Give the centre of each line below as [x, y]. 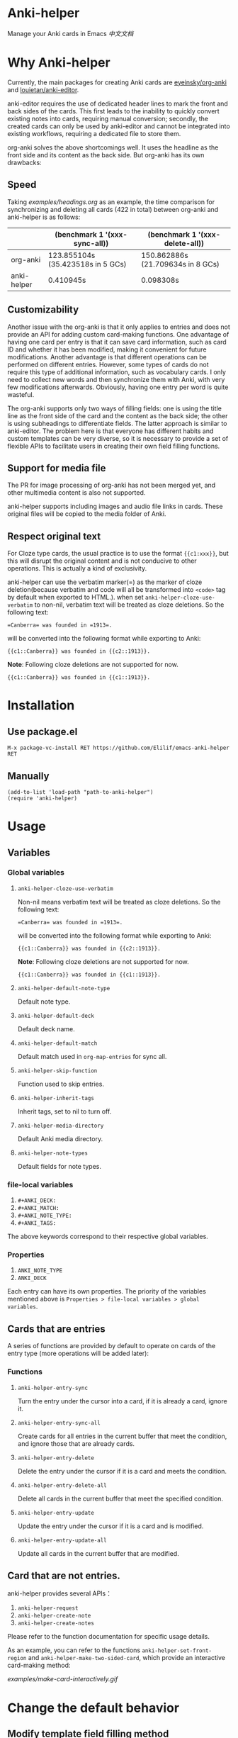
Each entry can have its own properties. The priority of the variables [107, 1291]
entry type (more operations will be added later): [78, 1353]
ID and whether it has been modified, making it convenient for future [107, 349]
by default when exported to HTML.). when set [75, 598]
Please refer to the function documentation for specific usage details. [109, 1637]
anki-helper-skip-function [57, 1071]
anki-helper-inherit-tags [56, 1098]
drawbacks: [24, 162]
